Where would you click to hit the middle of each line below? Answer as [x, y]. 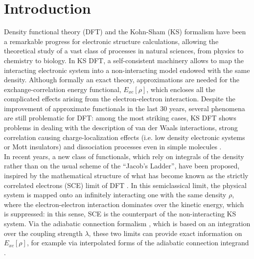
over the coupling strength [43, 233]
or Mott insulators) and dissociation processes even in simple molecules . [113, 147]
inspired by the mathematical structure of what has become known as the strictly [126, 176]
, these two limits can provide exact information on [165, 233]
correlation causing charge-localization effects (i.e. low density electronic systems [125, 137]
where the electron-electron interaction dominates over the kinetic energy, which [124, 204]
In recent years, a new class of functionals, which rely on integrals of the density [124, 156]
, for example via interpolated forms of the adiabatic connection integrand [138, 243]
